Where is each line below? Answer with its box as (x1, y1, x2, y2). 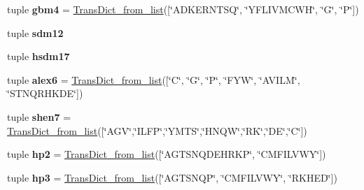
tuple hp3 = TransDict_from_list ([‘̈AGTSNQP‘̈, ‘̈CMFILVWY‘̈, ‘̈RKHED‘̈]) (7, 170, 337, 184)
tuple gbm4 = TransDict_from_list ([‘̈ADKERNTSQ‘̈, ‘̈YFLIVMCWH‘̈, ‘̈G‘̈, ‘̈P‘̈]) (7, 2, 359, 16)
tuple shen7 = (7, 109, 71, 124)
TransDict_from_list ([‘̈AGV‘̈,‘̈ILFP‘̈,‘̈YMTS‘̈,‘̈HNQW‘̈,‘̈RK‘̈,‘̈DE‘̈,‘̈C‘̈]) (7, 123, 307, 138)
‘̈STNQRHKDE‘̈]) (7, 86, 83, 101)
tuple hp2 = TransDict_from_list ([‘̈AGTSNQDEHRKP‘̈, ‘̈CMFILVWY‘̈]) (7, 147, 326, 161)
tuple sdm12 (7, 25, 64, 40)
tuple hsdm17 (7, 49, 70, 64)
